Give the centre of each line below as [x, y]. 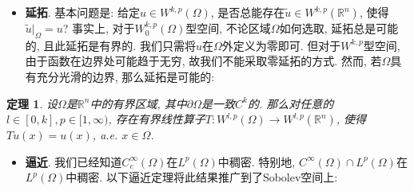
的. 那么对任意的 [291, 103]
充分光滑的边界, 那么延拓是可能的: [125, 76]
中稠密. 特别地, [257, 161]
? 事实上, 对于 [99, 28]
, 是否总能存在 [248, 12]
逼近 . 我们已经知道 [74, 161]
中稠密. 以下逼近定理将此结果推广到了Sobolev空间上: [202, 177]
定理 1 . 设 [32, 103]
